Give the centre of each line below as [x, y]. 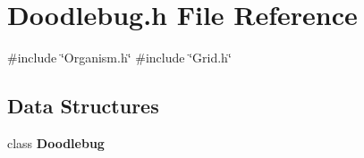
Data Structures [83, 106]
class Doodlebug [56, 142]
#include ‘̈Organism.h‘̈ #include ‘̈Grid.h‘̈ [119, 58]
